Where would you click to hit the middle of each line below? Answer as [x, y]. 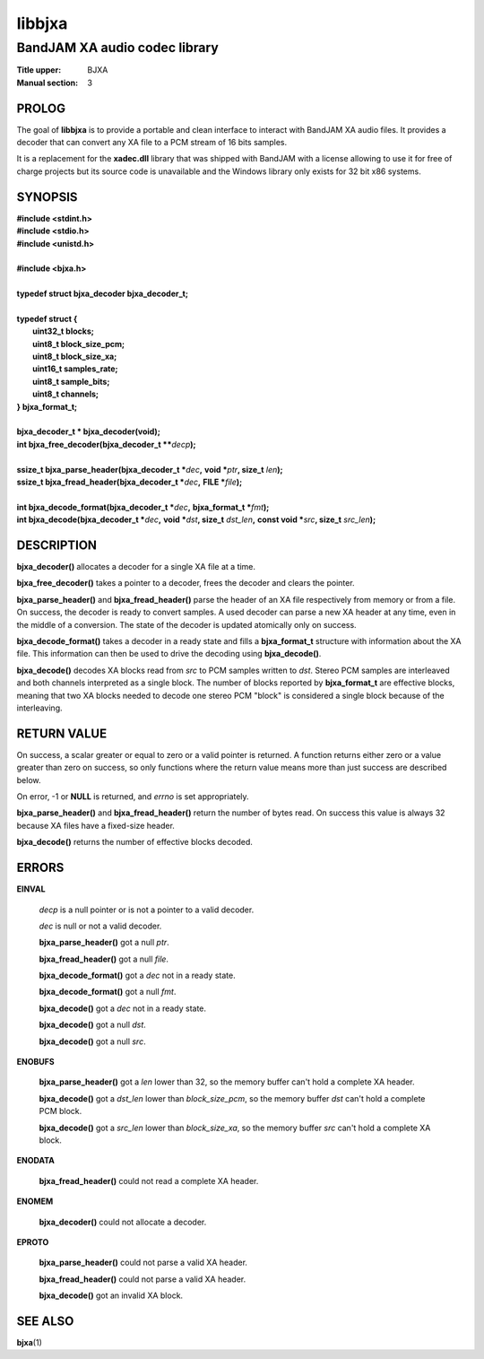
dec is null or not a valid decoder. [100, 926]
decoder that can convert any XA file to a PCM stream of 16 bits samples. [151, 143]
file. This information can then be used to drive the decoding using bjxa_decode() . [169, 654]
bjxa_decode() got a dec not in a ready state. [122, 1008]
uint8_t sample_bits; [71, 381]
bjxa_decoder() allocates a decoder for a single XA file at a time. [136, 567]
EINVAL [31, 889]
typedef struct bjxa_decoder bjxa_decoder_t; [102, 294]
